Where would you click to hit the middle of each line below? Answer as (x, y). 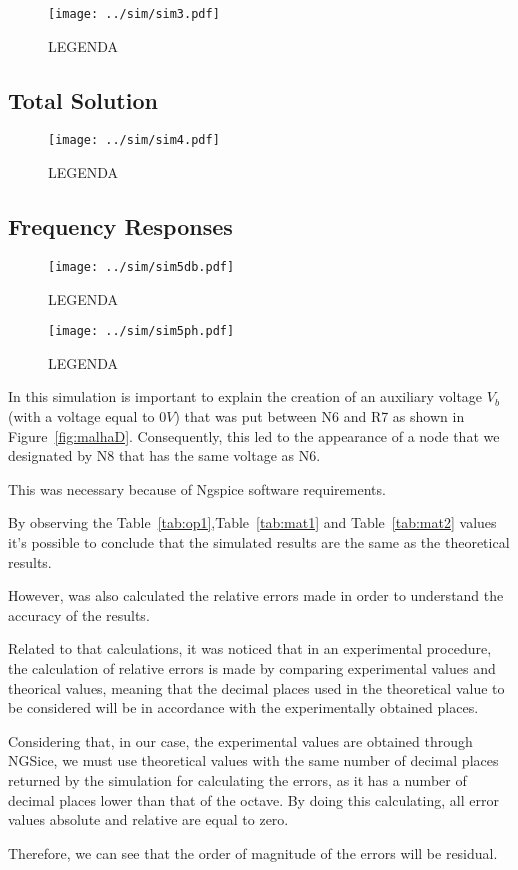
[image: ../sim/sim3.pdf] (134, 14)
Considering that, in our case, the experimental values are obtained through (240, 740)
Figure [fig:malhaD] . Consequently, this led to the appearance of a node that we (254, 435)
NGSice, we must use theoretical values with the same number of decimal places (253, 760)
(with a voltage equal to (81, 416)
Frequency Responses (120, 226)
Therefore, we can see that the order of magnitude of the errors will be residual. (253, 852)
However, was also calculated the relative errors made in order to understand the (256, 595)
